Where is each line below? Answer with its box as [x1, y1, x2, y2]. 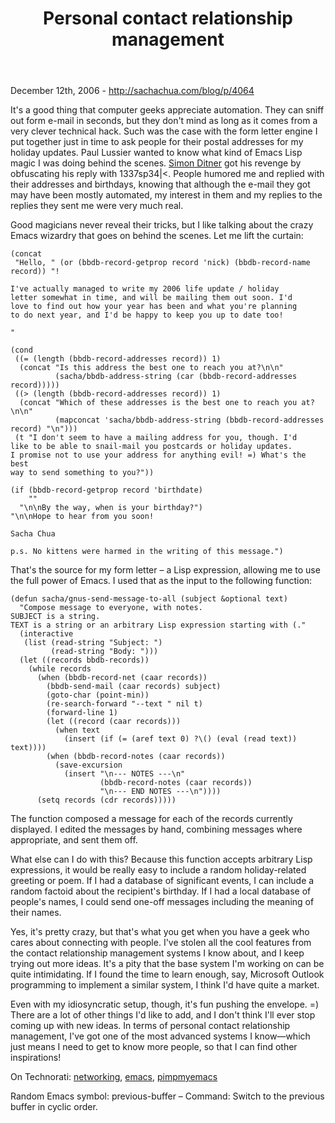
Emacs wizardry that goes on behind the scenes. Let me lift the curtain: [10, 230, 304, 242]
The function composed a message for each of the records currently [10, 813, 293, 825]
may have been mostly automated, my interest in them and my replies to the [10, 189, 323, 201]
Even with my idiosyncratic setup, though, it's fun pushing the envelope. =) [10, 998, 320, 1011]
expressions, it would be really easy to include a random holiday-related [10, 864, 307, 876]
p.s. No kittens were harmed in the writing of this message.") [10, 547, 284, 557]
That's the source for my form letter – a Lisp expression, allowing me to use [10, 564, 321, 576]
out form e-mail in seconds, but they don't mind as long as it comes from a [10, 115, 318, 127]
